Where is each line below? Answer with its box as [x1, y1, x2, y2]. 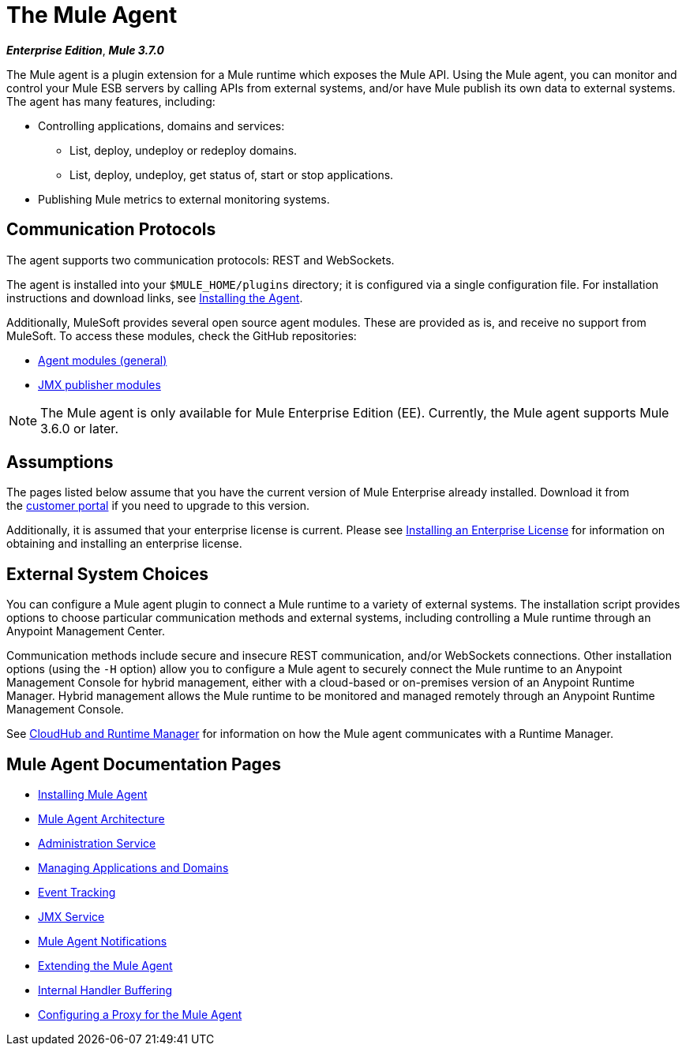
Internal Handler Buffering [38, 983, 173, 998]
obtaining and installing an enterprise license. [6, 537, 242, 551]
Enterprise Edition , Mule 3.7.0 [6, 43, 164, 57]
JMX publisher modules [38, 377, 161, 391]
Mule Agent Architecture [38, 812, 165, 826]
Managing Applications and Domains [38, 861, 229, 875]
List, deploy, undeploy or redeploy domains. [69, 143, 298, 157]
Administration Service [38, 837, 156, 851]
